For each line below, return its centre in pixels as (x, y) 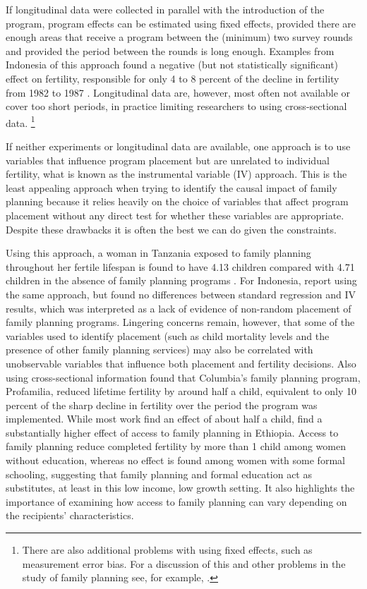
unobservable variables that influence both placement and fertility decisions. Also (181, 363)
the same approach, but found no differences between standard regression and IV (181, 294)
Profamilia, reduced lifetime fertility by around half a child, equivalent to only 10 (181, 391)
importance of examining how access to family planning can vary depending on (176, 501)
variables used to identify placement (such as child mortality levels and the (168, 335)
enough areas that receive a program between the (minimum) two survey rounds (179, 37)
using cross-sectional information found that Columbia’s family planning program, (183, 377)
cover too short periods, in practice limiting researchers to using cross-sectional (176, 106)
